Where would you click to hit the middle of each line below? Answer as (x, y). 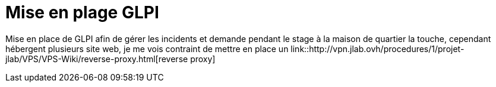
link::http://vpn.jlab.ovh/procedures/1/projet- (377, 49)
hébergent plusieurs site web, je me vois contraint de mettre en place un (147, 49)
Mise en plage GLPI (82, 12)
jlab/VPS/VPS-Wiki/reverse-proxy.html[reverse (97, 59)
